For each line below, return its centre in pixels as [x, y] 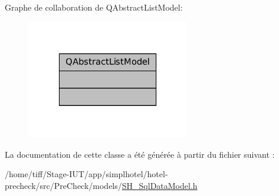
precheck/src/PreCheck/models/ [63, 186]
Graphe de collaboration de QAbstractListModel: [94, 7]
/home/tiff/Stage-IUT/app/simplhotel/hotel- [86, 174]
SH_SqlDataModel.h [160, 186]
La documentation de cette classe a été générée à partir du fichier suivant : [140, 154]
